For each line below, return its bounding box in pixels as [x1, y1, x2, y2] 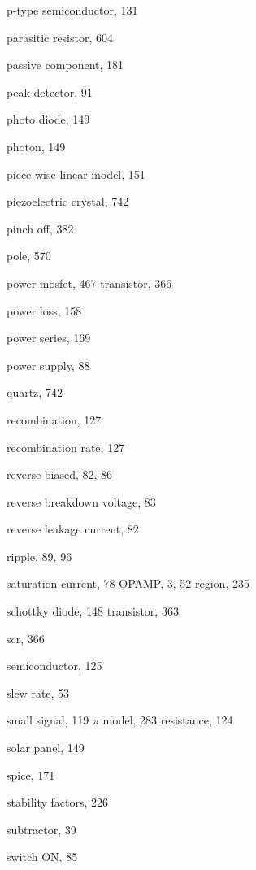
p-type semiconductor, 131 [7, 2, 138, 18]
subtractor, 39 [7, 820, 76, 837]
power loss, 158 [7, 302, 82, 319]
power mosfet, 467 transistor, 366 [7, 274, 172, 291]
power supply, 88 [7, 356, 90, 373]
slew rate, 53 [7, 684, 70, 701]
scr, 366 [7, 629, 45, 646]
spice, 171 [7, 766, 55, 783]
